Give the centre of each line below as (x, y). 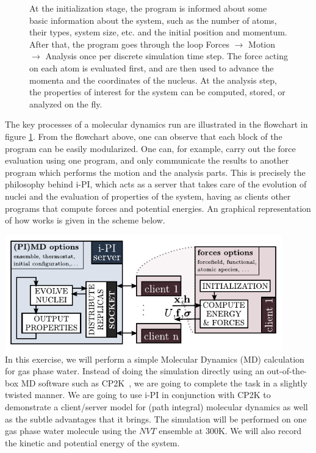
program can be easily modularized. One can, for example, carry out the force (150, 148)
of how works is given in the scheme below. (85, 220)
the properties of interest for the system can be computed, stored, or (157, 92)
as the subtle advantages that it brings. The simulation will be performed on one (156, 419)
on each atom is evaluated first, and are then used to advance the (152, 67)
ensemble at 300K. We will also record (230, 431)
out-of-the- (287, 371)
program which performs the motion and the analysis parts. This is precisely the (155, 172)
